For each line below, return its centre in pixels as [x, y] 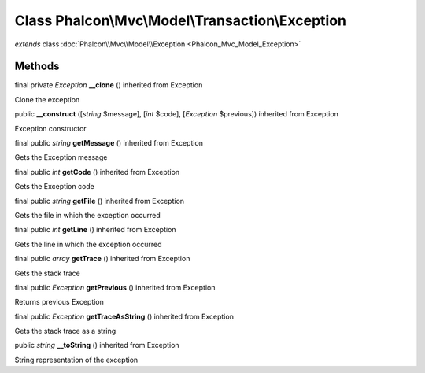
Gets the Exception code [54, 186]
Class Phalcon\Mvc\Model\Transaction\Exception [180, 20]
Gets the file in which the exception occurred [87, 215]
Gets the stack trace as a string [65, 331]
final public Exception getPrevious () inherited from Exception [115, 287]
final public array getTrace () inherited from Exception [102, 259]
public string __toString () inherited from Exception [97, 345]
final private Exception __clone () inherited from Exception [109, 85]
